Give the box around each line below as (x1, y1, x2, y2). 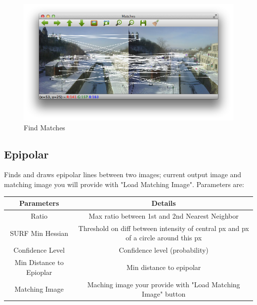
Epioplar (26, 267, 52, 277)
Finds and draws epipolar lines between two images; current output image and (4, 169, 242, 180)
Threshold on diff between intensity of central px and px (78, 223, 249, 233)
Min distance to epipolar (127, 262, 201, 272)
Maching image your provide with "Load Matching (87, 279, 240, 289)
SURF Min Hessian (10, 228, 69, 238)
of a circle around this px (126, 232, 202, 243)
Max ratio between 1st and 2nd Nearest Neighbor (88, 211, 239, 221)
